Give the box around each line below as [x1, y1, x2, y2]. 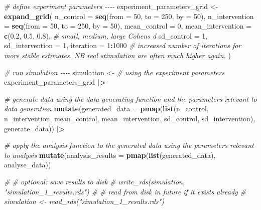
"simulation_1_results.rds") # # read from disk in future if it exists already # [4, 186, 246, 196]
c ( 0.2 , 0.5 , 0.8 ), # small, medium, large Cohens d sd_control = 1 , [4, 30, 208, 41]
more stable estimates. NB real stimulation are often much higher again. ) [4, 50, 231, 60]
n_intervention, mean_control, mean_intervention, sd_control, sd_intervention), [4, 113, 255, 123]
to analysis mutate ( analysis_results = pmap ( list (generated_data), [4, 149, 216, 160]
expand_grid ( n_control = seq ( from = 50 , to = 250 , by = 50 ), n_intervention [4, 11, 254, 21]
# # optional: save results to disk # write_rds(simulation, [4, 176, 185, 186]
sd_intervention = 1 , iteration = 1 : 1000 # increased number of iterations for [4, 40, 241, 51]
